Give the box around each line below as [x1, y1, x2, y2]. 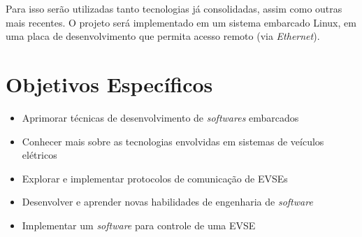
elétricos [22, 148, 57, 162]
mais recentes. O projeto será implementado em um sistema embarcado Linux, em [6, 15, 356, 29]
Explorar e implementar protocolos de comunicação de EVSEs [22, 171, 288, 185]
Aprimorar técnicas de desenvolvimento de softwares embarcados [22, 110, 299, 124]
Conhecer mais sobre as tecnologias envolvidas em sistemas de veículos [22, 134, 324, 148]
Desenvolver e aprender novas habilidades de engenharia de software [22, 194, 313, 209]
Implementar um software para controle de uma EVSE [22, 217, 256, 232]
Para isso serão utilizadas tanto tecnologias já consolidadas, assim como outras [6, 1, 342, 15]
